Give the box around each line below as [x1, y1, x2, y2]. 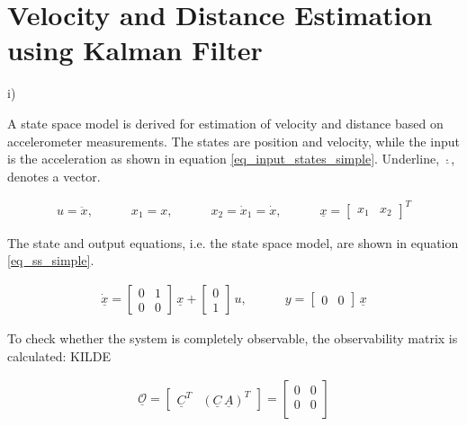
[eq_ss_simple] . [7, 251, 94, 270]
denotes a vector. [7, 166, 101, 185]
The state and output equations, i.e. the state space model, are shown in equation [7, 233, 459, 252]
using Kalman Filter [7, 31, 263, 68]
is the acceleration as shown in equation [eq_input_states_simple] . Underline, [7, 149, 440, 168]
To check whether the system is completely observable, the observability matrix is [7, 329, 458, 348]
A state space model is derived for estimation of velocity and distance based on [7, 113, 444, 132]
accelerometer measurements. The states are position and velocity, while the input [7, 131, 460, 150]
